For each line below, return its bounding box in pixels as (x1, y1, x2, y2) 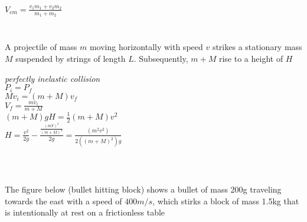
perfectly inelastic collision (5, 72, 100, 84)
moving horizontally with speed (89, 41, 203, 53)
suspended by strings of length (15, 52, 126, 65)
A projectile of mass (5, 41, 77, 53)
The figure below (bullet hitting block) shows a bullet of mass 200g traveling (5, 183, 282, 196)
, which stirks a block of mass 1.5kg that (152, 194, 299, 207)
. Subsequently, (133, 52, 188, 65)
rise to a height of (218, 52, 283, 65)
